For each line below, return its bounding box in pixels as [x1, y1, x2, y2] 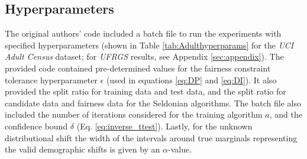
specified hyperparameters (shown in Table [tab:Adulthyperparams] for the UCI [5, 38, 294, 51]
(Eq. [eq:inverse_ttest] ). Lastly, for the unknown [76, 119, 253, 132]
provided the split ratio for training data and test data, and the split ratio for [5, 85, 286, 98]
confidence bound [5, 119, 68, 132]
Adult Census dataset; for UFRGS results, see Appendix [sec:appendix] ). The [5, 50, 284, 63]
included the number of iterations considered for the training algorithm [5, 108, 263, 121]
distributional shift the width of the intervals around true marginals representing [5, 131, 298, 144]
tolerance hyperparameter [5, 73, 98, 86]
